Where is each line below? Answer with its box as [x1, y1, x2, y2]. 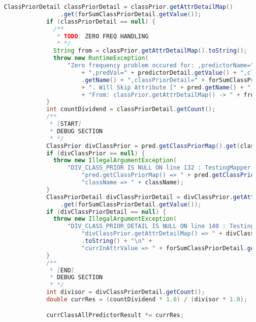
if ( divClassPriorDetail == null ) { [46, 208, 166, 215]
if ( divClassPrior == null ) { [46, 149, 145, 157]
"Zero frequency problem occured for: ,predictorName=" [67, 62, 255, 69]
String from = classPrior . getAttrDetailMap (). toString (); [53, 47, 248, 55]
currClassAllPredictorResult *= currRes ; [46, 311, 184, 319]
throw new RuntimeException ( [53, 55, 149, 62]
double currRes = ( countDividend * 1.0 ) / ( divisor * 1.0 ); [46, 296, 248, 303]
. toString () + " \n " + [81, 237, 152, 244]
